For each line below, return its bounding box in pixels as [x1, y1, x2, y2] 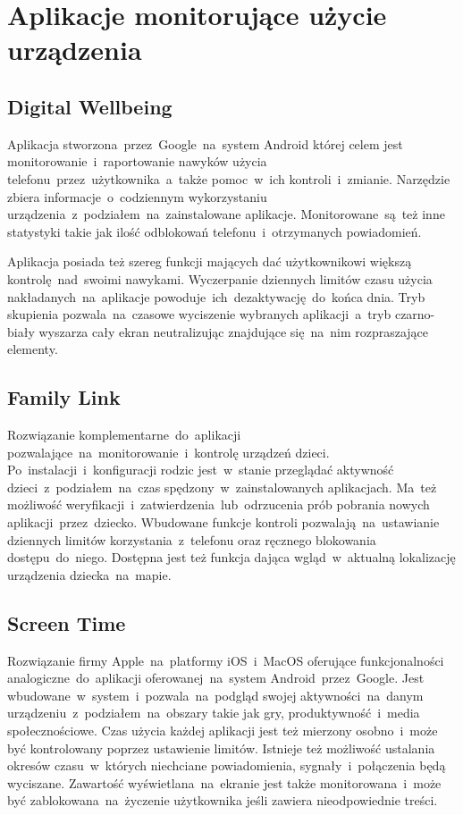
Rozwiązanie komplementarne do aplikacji [7, 425, 241, 444]
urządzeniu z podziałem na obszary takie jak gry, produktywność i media [7, 703, 420, 722]
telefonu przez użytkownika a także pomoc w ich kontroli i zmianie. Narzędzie [7, 169, 450, 188]
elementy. [7, 340, 58, 358]
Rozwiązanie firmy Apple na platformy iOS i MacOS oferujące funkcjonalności [7, 651, 444, 669]
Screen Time [7, 609, 126, 636]
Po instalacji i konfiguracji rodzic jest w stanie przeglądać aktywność [7, 460, 394, 479]
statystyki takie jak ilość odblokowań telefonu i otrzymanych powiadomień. [7, 222, 422, 240]
